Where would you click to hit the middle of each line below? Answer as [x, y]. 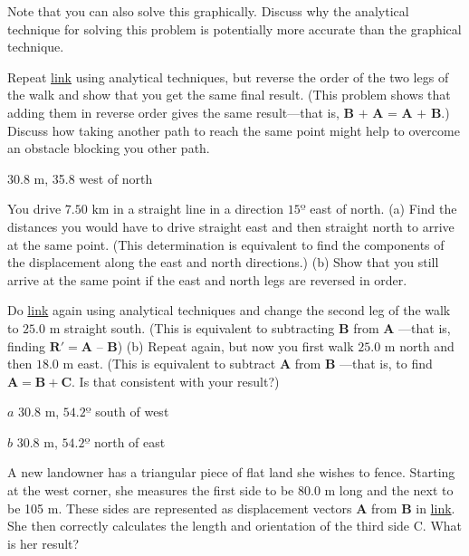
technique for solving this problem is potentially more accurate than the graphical [234, 29]
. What [442, 526]
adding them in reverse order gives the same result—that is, [173, 112]
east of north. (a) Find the [383, 209]
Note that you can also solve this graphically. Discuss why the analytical [208, 11]
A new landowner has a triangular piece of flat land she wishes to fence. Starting [231, 472]
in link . [435, 508]
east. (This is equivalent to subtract [177, 364]
